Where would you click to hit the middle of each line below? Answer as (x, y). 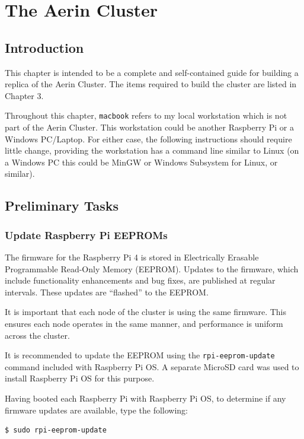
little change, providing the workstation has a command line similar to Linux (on (152, 150)
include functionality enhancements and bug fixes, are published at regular (140, 280)
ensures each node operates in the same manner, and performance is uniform (144, 323)
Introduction (44, 47)
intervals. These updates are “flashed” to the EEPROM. (107, 292)
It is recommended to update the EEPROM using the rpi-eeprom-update (140, 355)
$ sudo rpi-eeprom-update (56, 430)
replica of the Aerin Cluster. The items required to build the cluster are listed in (151, 84)
